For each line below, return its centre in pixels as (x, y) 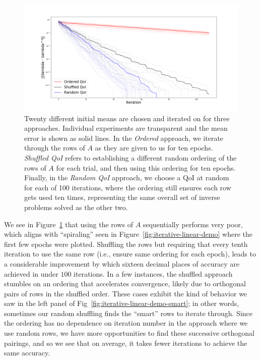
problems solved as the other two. (76, 207)
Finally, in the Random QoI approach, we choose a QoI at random (127, 177)
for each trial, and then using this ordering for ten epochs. (146, 167)
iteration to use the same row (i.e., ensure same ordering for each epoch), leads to (130, 254)
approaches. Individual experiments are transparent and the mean (126, 128)
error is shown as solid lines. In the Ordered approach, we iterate (124, 138)
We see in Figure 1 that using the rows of (69, 224)
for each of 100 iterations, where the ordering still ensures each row (128, 187)
